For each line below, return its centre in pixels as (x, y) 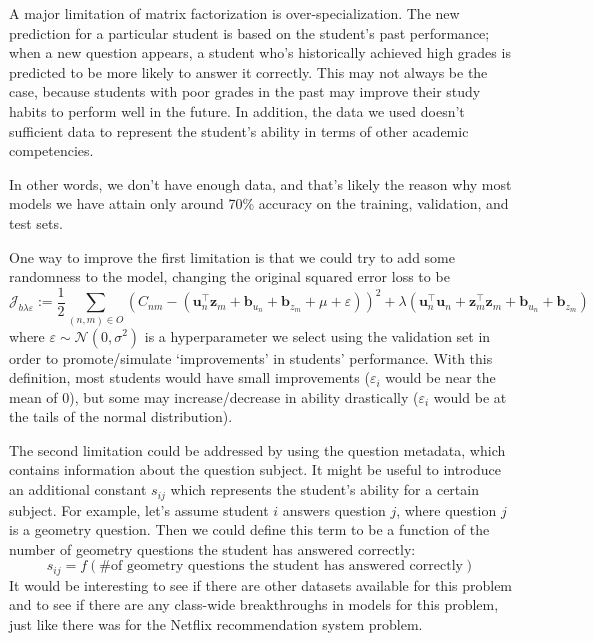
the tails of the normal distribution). (121, 416)
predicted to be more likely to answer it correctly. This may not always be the (248, 71)
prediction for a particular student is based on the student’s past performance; (249, 32)
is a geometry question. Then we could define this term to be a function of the (249, 529)
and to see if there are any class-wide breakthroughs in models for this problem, (254, 604)
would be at (470, 396)
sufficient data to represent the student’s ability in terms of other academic (239, 130)
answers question (334, 509)
